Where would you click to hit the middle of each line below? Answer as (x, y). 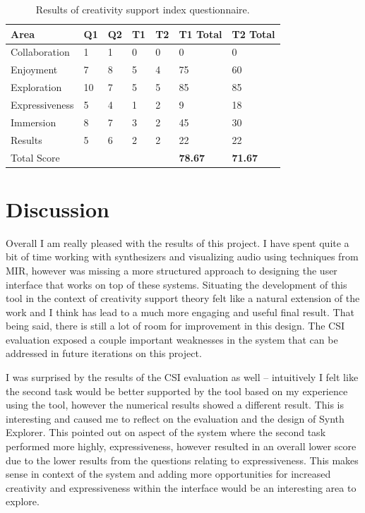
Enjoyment (34, 70)
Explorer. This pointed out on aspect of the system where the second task (166, 432)
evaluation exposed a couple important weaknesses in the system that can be (172, 339)
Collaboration (40, 52)
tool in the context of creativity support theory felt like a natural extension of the (183, 298)
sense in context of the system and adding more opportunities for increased (168, 474)
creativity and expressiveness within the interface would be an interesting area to (181, 487)
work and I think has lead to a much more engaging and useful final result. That (180, 312)
